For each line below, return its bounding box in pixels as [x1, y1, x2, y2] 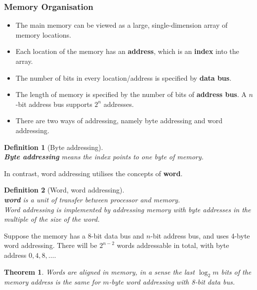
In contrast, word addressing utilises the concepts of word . [4, 168, 183, 178]
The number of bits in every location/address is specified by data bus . [15, 72, 232, 83]
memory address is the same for [4, 277, 101, 287]
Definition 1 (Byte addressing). [4, 142, 103, 152]
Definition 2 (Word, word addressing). [4, 185, 125, 195]
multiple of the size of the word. [4, 214, 100, 224]
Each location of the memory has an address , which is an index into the [15, 46, 239, 56]
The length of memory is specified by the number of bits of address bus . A [15, 89, 247, 99]
